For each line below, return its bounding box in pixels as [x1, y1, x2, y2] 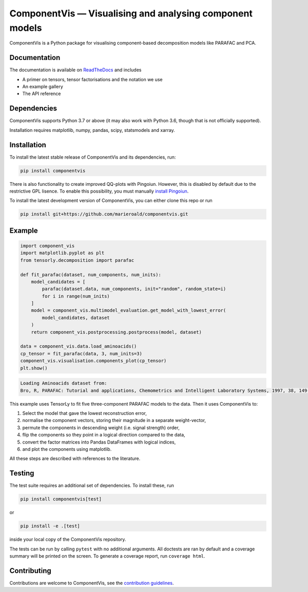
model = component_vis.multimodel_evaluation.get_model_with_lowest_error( [31, 308, 226, 313]
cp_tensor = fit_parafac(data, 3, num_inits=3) [20, 351, 142, 356]
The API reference [22, 90, 61, 97]
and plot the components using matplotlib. [22, 446, 112, 452]
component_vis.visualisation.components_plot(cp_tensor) [20, 358, 167, 364]
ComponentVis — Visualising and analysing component [9, 8, 253, 19]
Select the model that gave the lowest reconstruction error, [22, 410, 147, 416]
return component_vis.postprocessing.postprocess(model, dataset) [31, 329, 202, 335]
